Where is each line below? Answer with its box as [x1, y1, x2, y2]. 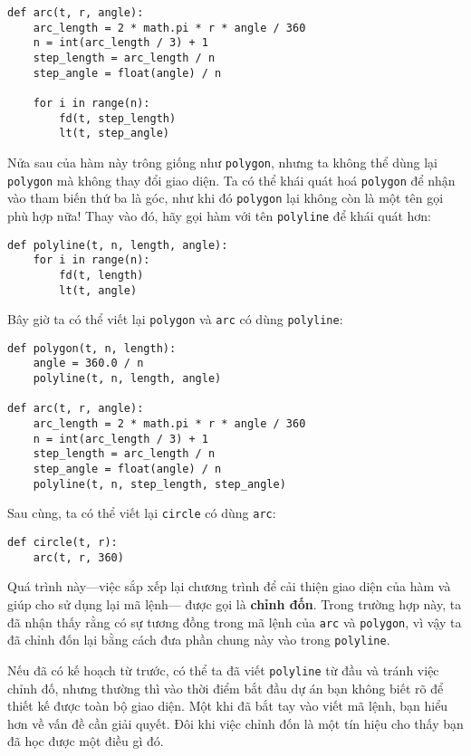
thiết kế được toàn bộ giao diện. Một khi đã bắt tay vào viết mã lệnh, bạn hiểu [7, 696, 448, 715]
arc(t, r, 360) [33, 550, 124, 564]
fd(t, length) [59, 268, 144, 282]
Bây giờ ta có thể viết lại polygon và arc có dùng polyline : [7, 310, 343, 329]
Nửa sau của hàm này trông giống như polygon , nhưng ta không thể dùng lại [7, 152, 437, 171]
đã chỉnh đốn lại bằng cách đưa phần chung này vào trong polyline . [7, 630, 390, 649]
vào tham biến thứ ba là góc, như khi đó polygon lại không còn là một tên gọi [7, 188, 444, 207]
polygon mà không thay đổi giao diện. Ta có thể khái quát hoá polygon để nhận [7, 170, 456, 189]
